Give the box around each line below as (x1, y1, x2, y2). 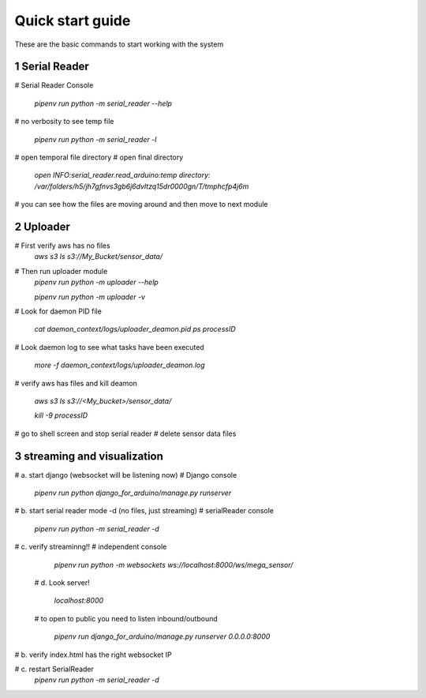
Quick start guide (14, 12, 131, 29)
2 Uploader (14, 220, 71, 233)
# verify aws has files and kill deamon (14, 378, 138, 388)
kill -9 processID (34, 411, 88, 420)
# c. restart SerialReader (14, 664, 95, 674)
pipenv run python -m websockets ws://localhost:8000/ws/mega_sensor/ (54, 560, 293, 569)
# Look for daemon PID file (14, 306, 102, 316)
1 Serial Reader (14, 60, 90, 73)
